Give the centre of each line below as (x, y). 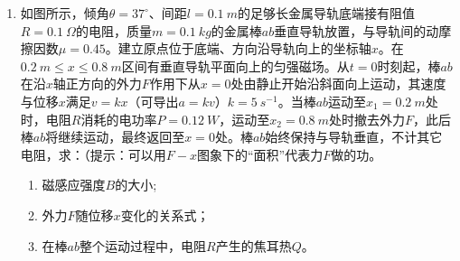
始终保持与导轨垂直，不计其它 (354, 137)
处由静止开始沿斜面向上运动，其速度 (338, 84)
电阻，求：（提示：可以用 (93, 154)
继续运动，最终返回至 (122, 137)
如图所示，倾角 (65, 13)
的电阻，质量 (113, 30)
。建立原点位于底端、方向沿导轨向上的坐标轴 (238, 48)
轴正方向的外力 (97, 84)
